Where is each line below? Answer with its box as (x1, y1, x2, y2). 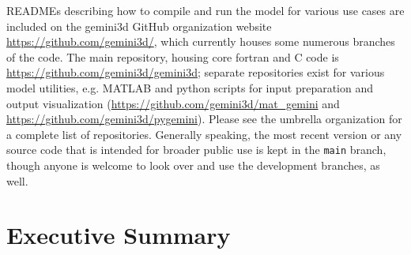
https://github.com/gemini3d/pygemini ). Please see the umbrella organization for (6, 111, 402, 127)
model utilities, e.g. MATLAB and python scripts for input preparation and (6, 79, 374, 96)
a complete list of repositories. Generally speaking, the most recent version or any (6, 126, 402, 142)
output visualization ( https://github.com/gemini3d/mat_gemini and (6, 95, 340, 111)
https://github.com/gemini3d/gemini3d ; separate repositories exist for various (6, 64, 385, 81)
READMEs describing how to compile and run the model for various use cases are (6, 2, 405, 18)
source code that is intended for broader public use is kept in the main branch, (6, 141, 386, 158)
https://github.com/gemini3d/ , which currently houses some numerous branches (6, 33, 395, 50)
